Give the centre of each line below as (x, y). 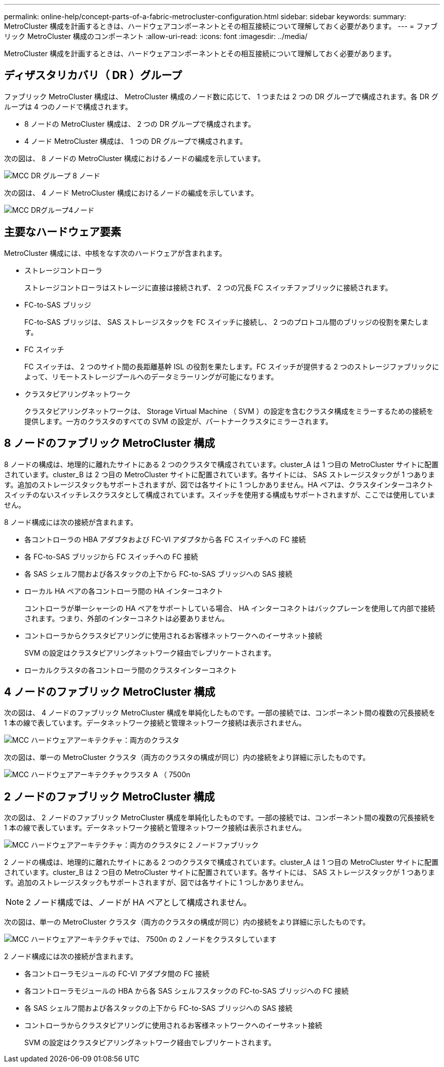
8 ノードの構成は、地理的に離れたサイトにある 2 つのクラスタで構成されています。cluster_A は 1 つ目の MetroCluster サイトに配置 (221, 464)
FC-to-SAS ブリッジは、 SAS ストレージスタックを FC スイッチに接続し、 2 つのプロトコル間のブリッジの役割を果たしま (227, 322)
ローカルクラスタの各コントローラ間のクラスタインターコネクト (131, 670)
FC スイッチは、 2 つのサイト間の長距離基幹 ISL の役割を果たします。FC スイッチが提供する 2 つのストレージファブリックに (232, 366)
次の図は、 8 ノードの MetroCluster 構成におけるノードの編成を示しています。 (135, 158)
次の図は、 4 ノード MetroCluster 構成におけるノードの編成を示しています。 (131, 193)
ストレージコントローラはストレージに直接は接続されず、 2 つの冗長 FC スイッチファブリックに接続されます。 (208, 287)
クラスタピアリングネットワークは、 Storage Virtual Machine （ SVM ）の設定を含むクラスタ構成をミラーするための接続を (229, 411)
